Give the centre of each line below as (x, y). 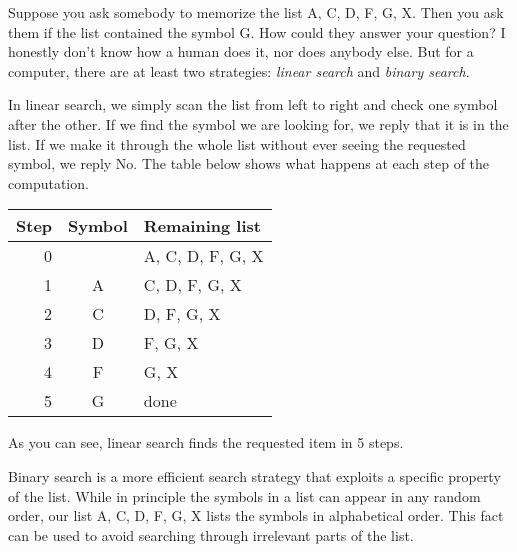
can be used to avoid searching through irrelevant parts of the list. (211, 534)
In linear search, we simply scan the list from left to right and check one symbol (253, 104)
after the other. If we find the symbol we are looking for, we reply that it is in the (258, 123)
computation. (48, 182)
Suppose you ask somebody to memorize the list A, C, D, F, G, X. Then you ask (256, 12)
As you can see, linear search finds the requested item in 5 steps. (206, 442)
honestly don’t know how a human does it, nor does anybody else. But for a (241, 51)
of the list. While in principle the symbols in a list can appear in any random (244, 495)
